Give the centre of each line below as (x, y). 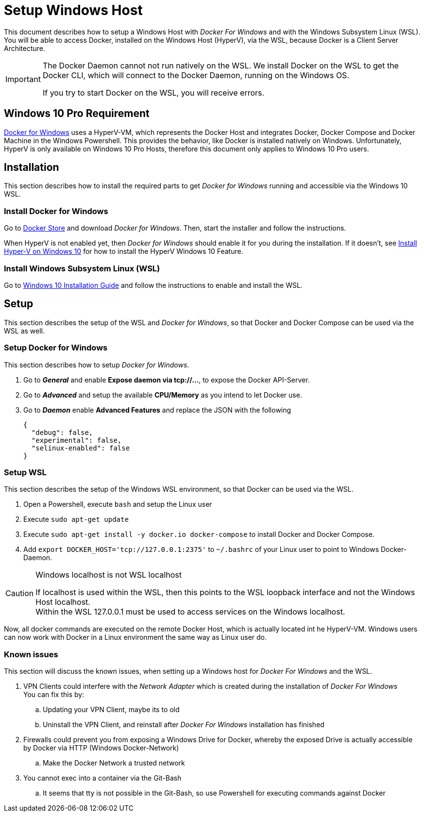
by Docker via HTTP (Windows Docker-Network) (101, 748)
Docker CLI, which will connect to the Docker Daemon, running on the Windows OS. (196, 75)
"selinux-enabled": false (81, 448)
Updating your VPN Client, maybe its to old (111, 710)
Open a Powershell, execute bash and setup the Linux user (118, 504)
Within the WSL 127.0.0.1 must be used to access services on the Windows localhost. (190, 612)
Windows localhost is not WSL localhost (109, 575)
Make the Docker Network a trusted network (114, 763)
